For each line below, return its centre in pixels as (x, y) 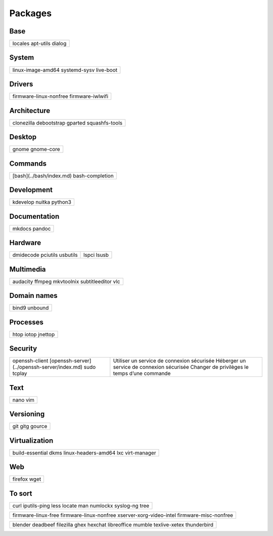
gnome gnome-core (36, 149)
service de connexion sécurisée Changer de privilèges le (181, 367)
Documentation (34, 216)
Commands (28, 163)
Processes (27, 322)
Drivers (21, 84)
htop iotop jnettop (34, 334)
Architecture (30, 111)
